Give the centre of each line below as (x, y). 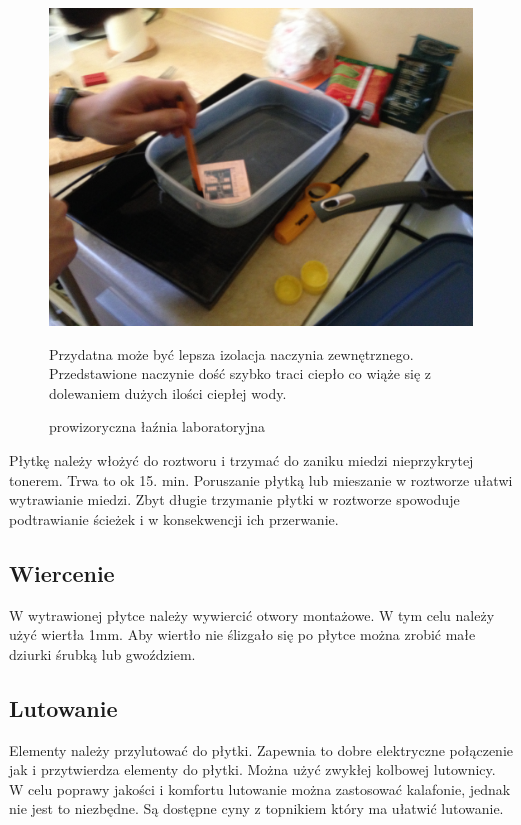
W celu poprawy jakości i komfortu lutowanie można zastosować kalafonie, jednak (260, 788)
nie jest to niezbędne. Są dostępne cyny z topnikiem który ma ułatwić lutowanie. (256, 808)
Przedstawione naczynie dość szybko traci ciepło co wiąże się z (240, 373)
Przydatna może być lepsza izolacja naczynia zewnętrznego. (231, 353)
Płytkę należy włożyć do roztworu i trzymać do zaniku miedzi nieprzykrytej (241, 459)
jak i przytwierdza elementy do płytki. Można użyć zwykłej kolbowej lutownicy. (252, 769)
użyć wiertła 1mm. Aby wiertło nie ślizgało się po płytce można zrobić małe (242, 634)
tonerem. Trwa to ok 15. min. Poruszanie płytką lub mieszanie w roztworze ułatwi (261, 479)
